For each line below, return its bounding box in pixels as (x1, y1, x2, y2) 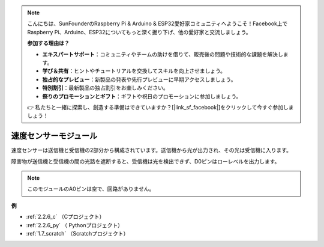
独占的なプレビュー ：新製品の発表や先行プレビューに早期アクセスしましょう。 (42, 76, 236, 83)
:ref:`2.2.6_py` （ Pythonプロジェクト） (26, 221, 123, 228)
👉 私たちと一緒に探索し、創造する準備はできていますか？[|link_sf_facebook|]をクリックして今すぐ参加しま (27, 103, 294, 111)
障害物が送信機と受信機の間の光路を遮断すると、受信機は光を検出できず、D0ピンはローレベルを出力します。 (11, 157, 280, 165)
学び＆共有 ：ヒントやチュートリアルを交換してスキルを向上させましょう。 (42, 67, 226, 75)
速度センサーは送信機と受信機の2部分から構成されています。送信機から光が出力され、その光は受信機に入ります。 (11, 147, 292, 154)
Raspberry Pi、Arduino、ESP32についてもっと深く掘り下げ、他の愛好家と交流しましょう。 (27, 28, 251, 35)
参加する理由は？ (27, 40, 70, 47)
